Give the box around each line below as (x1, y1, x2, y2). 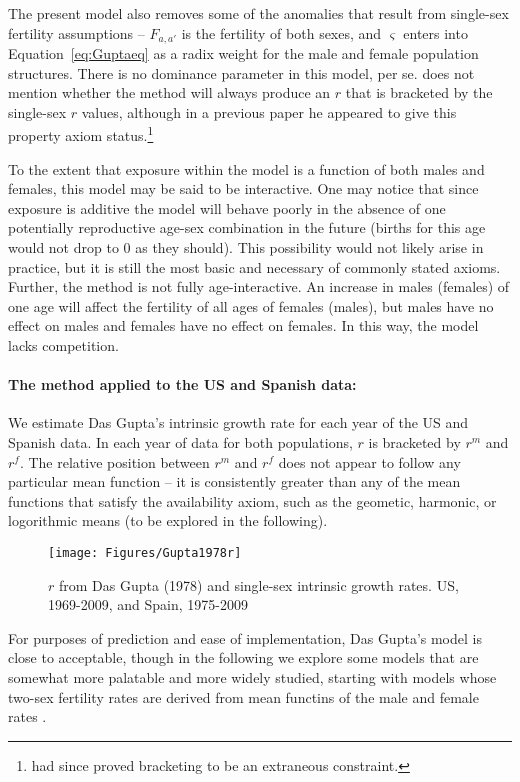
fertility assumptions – (8, 22, 145, 43)
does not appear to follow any (278, 451, 461, 472)
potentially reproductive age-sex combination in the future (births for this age (8, 217, 486, 238)
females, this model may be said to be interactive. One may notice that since (8, 178, 479, 199)
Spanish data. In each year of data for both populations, (8, 432, 353, 452)
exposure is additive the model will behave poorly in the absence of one (8, 197, 446, 218)
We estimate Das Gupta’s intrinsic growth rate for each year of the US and (8, 412, 469, 433)
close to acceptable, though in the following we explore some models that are (8, 647, 479, 668)
